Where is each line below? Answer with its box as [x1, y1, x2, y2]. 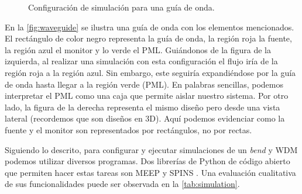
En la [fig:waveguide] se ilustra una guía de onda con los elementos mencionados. [5, 20, 294, 33]
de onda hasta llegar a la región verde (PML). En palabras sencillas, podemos [5, 78, 283, 90]
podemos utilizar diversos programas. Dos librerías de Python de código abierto [5, 155, 290, 167]
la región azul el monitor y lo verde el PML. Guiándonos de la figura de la [5, 43, 271, 56]
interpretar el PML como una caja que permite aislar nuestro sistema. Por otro [5, 89, 289, 102]
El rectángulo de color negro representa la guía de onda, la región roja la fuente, [5, 32, 292, 44]
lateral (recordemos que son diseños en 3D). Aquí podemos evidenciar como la [5, 112, 285, 124]
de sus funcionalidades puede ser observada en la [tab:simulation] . [5, 178, 240, 190]
